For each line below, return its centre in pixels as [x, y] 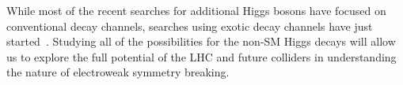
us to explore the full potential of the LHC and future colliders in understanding [201, 56]
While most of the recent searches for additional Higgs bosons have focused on [196, 10]
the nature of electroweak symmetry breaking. [118, 72]
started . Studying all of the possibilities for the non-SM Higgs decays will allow [201, 41]
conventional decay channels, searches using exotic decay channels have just [190, 26]
